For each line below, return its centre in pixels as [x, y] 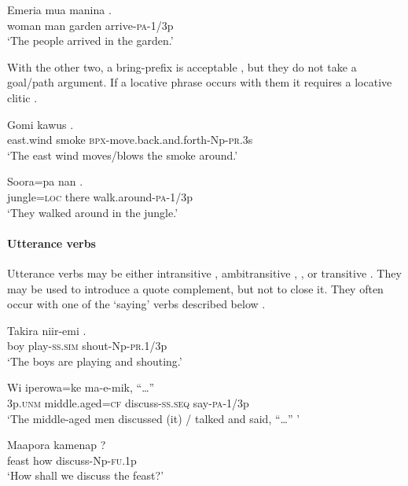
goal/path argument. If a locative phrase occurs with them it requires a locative [200, 82]
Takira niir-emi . [47, 330]
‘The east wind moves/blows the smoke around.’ [123, 155]
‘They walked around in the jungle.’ [93, 212]
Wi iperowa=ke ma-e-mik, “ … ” [81, 387]
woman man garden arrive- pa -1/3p [90, 25]
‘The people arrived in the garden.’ [90, 40]
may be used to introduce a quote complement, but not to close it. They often [195, 288]
